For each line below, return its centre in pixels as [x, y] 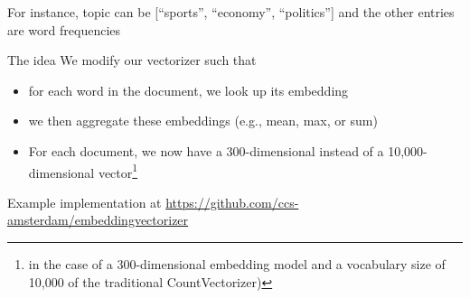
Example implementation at [85, 202]
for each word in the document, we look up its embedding [188, 90]
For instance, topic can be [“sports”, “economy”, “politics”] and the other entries [231, 12]
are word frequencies [64, 29]
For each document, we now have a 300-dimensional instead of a [206, 150]
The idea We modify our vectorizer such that [132, 60]
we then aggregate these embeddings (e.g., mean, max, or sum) [203, 121]
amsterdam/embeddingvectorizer [98, 220]
